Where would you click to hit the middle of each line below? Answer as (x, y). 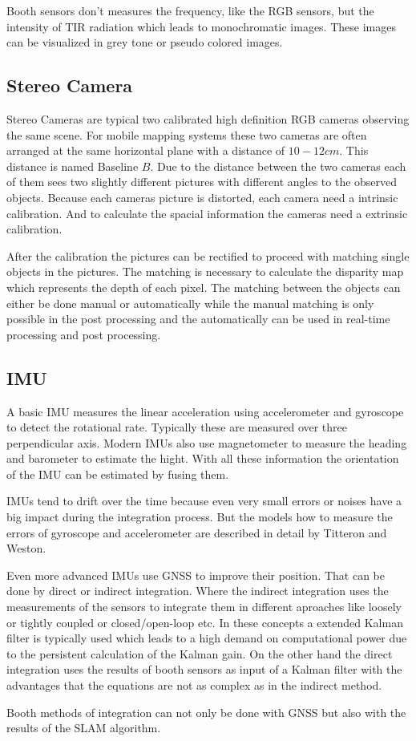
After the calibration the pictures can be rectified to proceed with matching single (208, 255)
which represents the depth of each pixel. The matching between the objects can (204, 287)
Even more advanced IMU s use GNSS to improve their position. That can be (196, 575)
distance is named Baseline (73, 166)
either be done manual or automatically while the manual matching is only (190, 303)
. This (354, 150)
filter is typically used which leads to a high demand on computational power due (207, 638)
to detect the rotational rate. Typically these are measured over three (177, 427)
